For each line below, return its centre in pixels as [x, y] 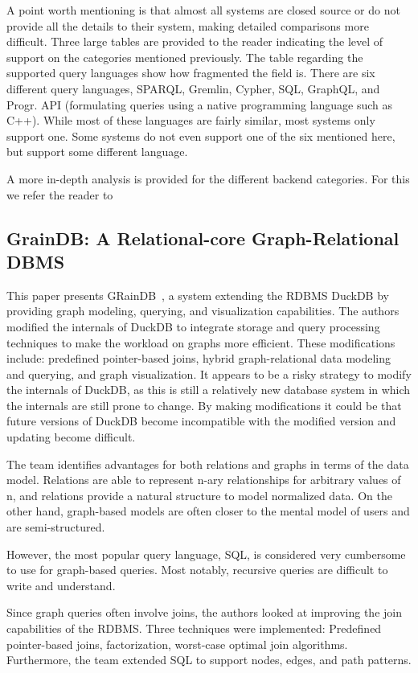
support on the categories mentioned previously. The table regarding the [185, 57]
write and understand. [61, 585]
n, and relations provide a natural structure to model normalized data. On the [199, 495]
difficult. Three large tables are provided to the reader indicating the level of [195, 41]
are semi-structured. [56, 527]
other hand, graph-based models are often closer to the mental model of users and [208, 511]
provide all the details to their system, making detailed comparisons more [188, 25]
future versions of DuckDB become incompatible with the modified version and [201, 421]
